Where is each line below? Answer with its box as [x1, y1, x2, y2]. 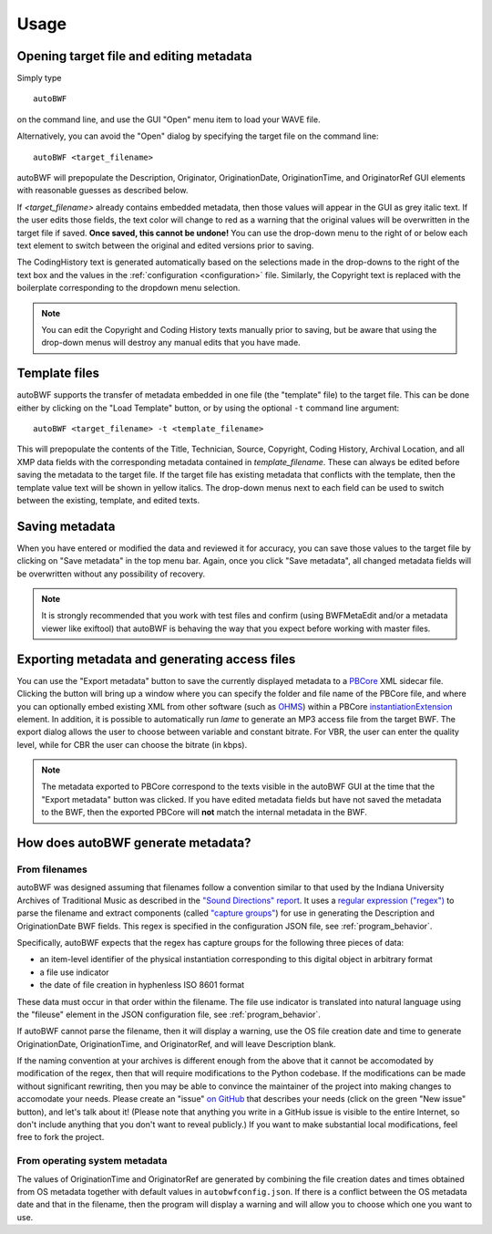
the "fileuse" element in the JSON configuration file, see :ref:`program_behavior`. [16, 1009, 321, 1020]
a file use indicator [39, 967, 109, 978]
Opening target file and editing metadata [16, 48, 252, 64]
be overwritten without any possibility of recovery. [16, 568, 206, 579]
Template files [16, 366, 100, 381]
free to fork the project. [16, 1132, 105, 1143]
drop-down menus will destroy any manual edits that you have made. [41, 337, 301, 348]
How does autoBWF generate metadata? [16, 835, 251, 851]
